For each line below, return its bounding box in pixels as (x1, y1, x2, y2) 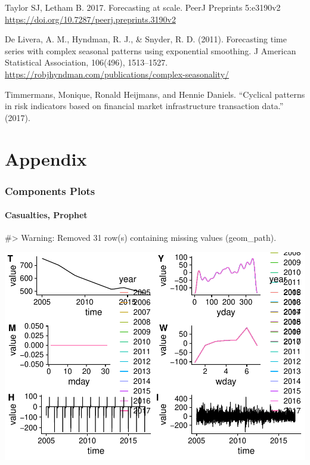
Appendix (5, 146, 87, 170)
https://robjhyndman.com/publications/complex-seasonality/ (5, 67, 230, 80)
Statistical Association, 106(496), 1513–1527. (5, 56, 168, 69)
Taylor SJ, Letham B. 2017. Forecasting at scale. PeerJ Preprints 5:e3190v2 (5, 1, 281, 13)
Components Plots (5, 183, 95, 198)
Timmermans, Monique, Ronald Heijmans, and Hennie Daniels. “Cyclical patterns (5, 88, 305, 100)
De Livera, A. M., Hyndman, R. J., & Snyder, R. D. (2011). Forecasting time (5, 33, 287, 45)
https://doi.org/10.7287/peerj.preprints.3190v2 (5, 13, 176, 25)
